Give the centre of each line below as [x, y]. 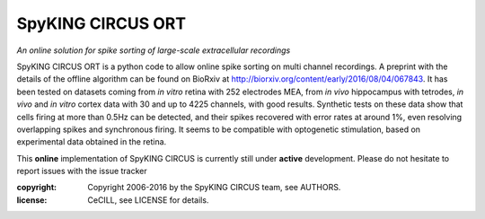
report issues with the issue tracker [82, 171]
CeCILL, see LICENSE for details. [148, 200]
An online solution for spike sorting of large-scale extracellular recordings [154, 50]
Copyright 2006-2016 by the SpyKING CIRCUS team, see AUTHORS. [214, 188]
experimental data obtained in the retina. [92, 142]
